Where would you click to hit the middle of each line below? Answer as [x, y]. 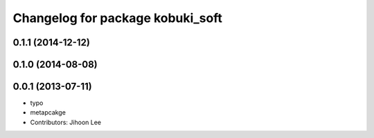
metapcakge [48, 112]
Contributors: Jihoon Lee [66, 122]
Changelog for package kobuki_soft [118, 18]
